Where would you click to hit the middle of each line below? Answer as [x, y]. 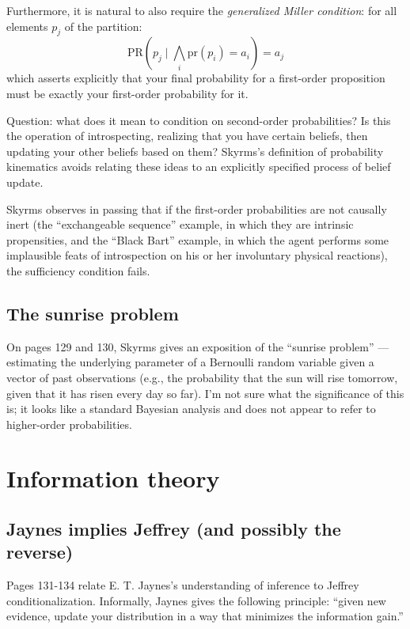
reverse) [40, 552]
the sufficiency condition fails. [78, 270]
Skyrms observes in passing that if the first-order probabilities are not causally [197, 208]
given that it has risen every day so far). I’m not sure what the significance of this [205, 393]
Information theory [113, 478]
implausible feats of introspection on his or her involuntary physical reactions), [197, 255]
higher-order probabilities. [69, 424]
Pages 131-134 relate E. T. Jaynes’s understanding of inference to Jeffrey [183, 585]
